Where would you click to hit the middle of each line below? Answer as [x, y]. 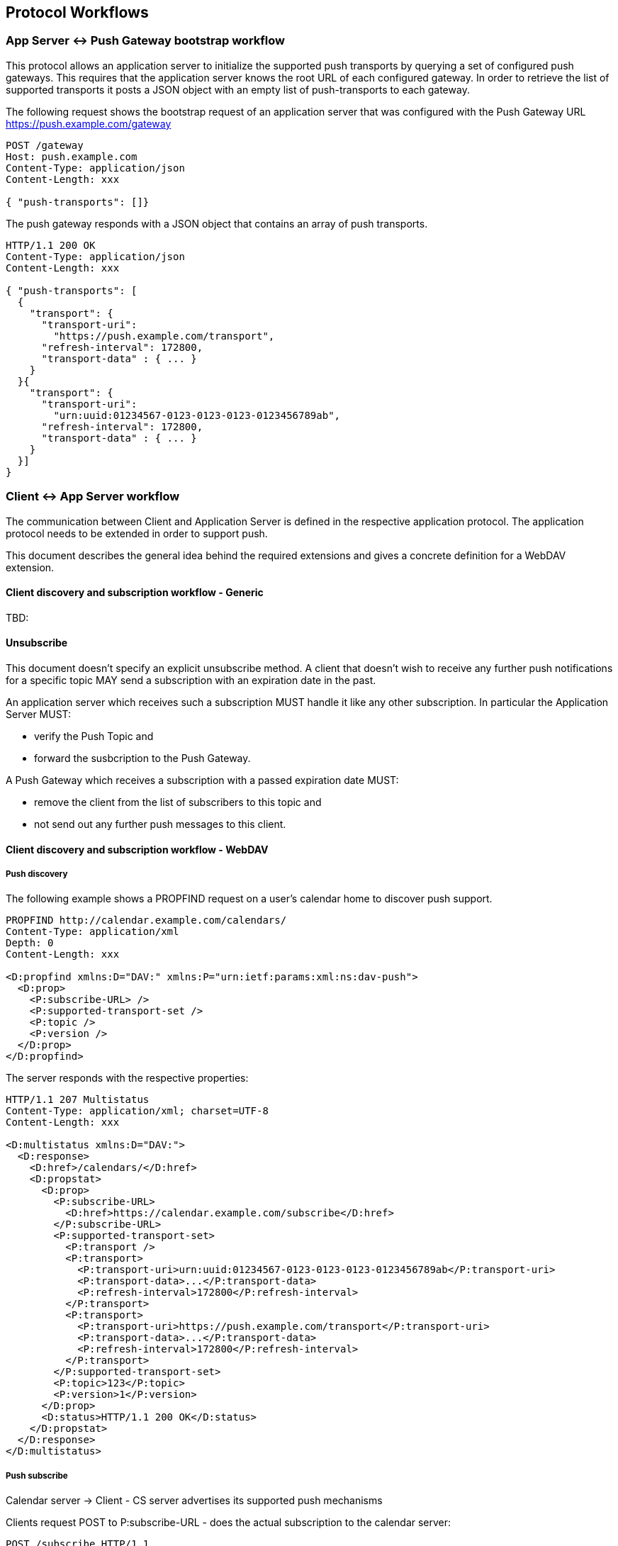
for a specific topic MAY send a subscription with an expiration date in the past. [191, 680]
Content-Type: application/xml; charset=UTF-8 [137, 1111]
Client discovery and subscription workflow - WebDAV [137, 849]
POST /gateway [45, 145]
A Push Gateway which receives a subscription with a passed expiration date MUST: [202, 780]
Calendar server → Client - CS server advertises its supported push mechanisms [194, 1501]
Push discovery [37, 874]
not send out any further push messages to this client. [160, 824]
